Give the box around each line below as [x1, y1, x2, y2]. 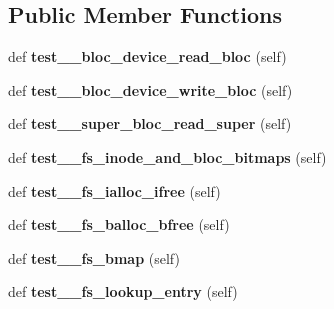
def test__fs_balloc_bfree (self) [8, 214, 230, 235]
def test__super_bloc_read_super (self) [8, 113, 292, 134]
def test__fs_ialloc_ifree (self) [8, 180, 221, 201]
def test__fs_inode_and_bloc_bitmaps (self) [8, 146, 327, 167]
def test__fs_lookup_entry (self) [8, 281, 238, 302]
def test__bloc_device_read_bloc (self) [8, 46, 287, 67]
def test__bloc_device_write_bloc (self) [8, 79, 293, 100]
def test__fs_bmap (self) [8, 247, 180, 268]
